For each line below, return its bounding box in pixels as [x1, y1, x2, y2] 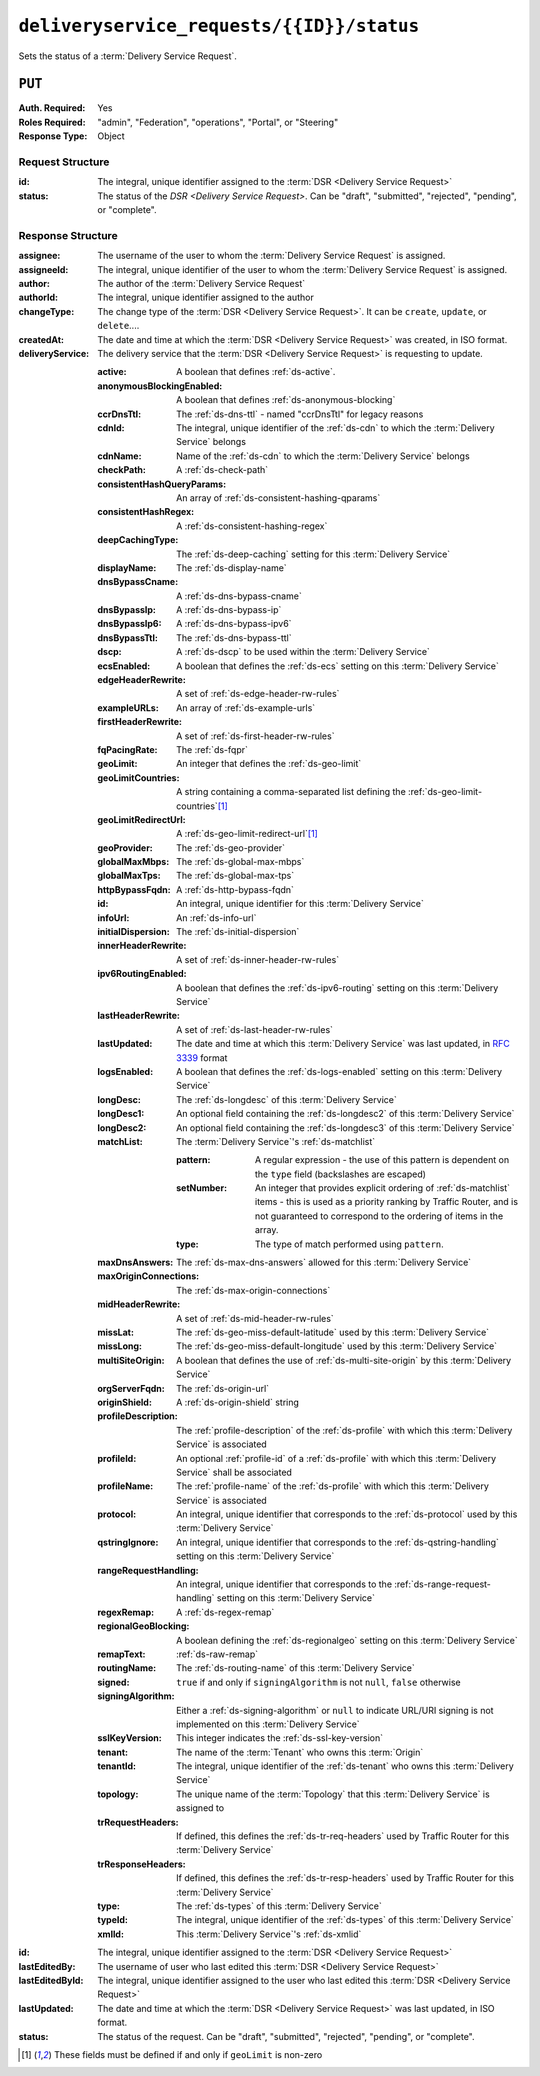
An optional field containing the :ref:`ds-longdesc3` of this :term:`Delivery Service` [176, 1121, 515, 1134]
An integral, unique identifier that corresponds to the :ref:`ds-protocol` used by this [176, 1508, 518, 1520]
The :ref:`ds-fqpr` [176, 743, 249, 755]
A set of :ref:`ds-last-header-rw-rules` [176, 1023, 334, 1035]
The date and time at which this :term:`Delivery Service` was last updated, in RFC [176, 1038, 510, 1050]
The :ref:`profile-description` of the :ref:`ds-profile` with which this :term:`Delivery [176, 1424, 513, 1436]
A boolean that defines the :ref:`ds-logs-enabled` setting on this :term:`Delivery [176, 1065, 503, 1077]
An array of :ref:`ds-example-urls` [176, 701, 316, 714]
